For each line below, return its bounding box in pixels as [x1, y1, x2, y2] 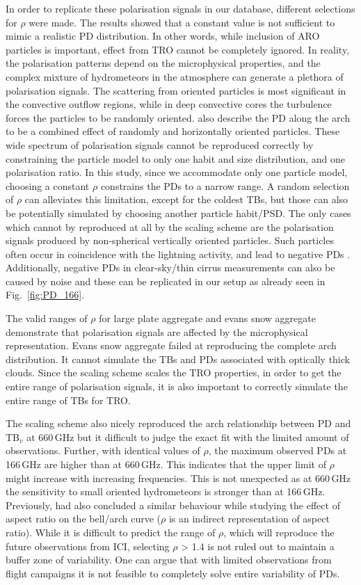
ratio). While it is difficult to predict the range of [6, 524, 216, 539]
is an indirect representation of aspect [168, 511, 330, 526]
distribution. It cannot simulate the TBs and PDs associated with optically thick [6, 351, 350, 366]
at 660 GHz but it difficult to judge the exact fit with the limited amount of [26, 429, 349, 444]
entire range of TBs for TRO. [6, 392, 131, 407]
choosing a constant [6, 178, 90, 193]
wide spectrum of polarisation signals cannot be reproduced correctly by [6, 137, 314, 152]
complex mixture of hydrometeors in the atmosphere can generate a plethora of [6, 69, 344, 83]
